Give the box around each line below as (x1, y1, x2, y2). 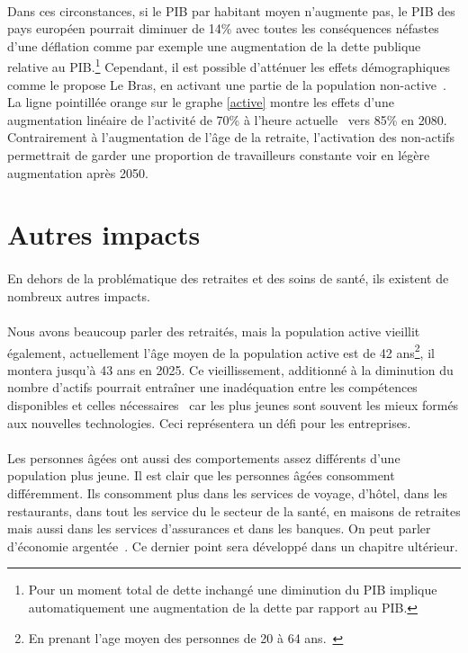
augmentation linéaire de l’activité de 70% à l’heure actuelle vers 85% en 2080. (7, 110, 447, 129)
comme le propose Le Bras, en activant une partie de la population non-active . (7, 75, 446, 94)
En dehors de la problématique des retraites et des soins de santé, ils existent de (7, 269, 449, 288)
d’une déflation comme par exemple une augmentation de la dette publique (7, 36, 421, 55)
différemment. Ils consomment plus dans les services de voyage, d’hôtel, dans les (7, 483, 448, 502)
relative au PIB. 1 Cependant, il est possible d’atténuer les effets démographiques (7, 55, 451, 76)
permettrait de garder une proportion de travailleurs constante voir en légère (7, 146, 430, 164)
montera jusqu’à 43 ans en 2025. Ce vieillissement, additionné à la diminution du (7, 360, 454, 379)
